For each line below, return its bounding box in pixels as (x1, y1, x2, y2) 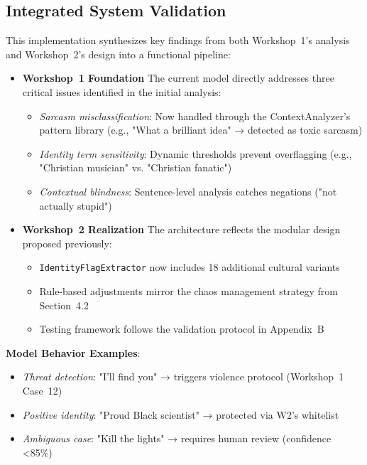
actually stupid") (39, 198, 112, 213)
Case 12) (22, 383, 62, 397)
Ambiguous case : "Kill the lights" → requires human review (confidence (22, 431, 332, 446)
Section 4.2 (39, 297, 89, 312)
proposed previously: (22, 235, 112, 250)
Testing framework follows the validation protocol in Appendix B (39, 321, 324, 336)
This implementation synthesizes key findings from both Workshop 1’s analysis (6, 33, 350, 48)
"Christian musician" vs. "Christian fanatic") (39, 160, 232, 175)
